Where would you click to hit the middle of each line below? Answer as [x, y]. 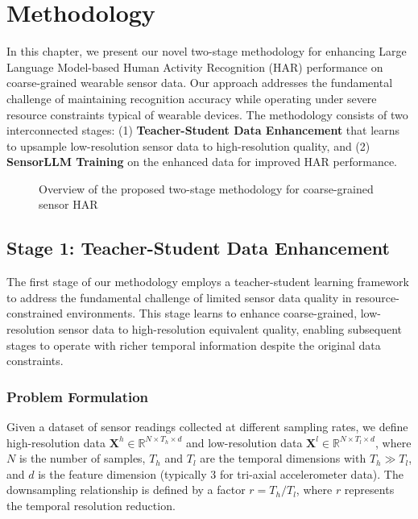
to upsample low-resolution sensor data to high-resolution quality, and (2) [188, 145]
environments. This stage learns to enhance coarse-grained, [212, 313]
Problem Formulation [78, 396]
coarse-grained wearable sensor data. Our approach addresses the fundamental [200, 83]
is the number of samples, [82, 458]
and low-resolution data [244, 442]
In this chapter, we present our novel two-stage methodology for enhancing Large [207, 51]
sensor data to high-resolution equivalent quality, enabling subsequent [230, 329]
